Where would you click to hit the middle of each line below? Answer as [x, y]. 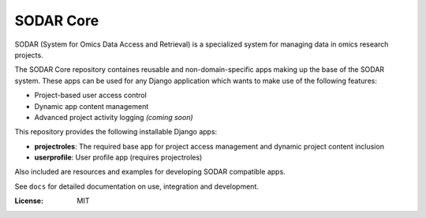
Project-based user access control [91, 96]
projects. [29, 54]
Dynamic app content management [92, 106]
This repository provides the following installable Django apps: [116, 132]
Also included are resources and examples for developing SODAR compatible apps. [150, 172]
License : [29, 201]
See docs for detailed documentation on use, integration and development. [137, 186]
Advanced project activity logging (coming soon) [114, 117]
